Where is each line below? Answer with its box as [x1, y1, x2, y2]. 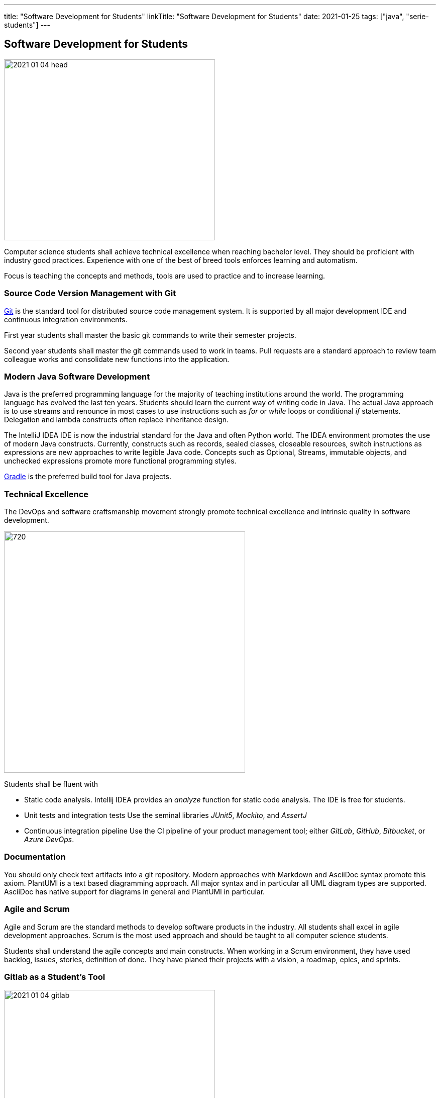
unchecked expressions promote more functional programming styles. [4, 456, 237, 466]
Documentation [4, 852, 66, 862]
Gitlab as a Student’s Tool [4, 971, 105, 982]
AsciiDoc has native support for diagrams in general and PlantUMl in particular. [4, 887, 265, 896]
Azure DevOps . [24, 835, 74, 844]
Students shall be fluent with [4, 780, 98, 789]
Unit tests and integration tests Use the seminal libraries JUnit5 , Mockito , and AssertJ [24, 811, 307, 820]
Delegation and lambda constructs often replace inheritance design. [4, 415, 229, 424]
